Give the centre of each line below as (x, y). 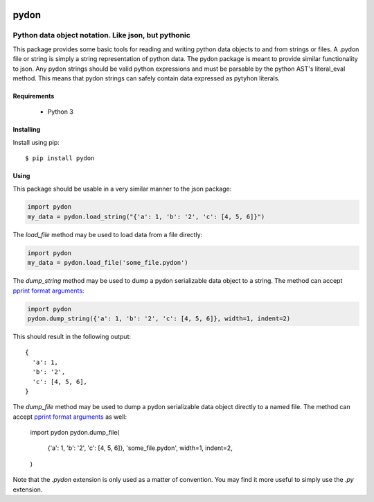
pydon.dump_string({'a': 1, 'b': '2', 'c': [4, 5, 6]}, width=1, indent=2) (159, 318)
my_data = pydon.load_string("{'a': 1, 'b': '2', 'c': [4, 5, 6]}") (146, 216)
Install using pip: (36, 142)
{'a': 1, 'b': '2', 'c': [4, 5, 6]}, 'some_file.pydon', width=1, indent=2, (140, 448)
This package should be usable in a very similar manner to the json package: (122, 189)
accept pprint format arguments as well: (70, 417)
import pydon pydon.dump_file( (75, 433)
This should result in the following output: (72, 336)
